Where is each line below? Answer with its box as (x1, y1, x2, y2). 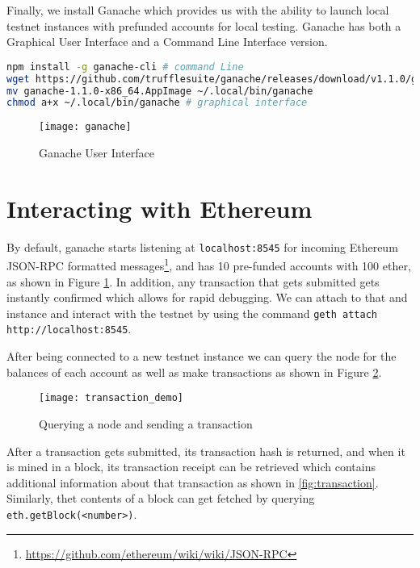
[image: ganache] (39, 121, 132, 133)
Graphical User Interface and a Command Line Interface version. (6, 33, 328, 50)
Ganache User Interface (39, 144, 154, 161)
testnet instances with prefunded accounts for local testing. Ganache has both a (6, 17, 401, 34)
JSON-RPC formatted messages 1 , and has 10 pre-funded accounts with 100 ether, (6, 255, 411, 274)
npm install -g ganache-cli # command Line (6, 61, 244, 73)
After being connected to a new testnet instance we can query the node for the (6, 348, 397, 365)
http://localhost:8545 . (6, 320, 132, 337)
